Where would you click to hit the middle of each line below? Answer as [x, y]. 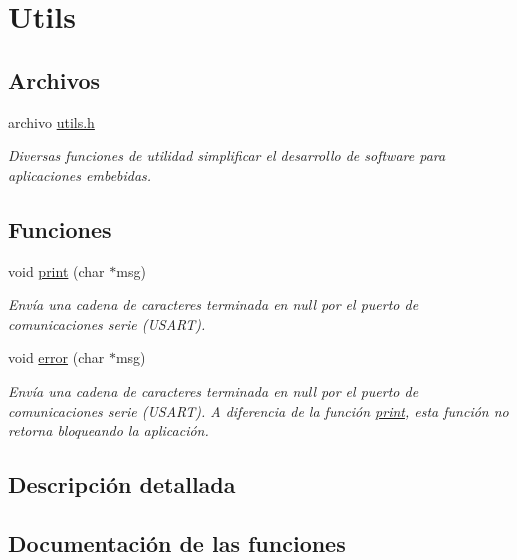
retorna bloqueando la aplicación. [108, 430]
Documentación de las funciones [177, 542]
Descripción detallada [122, 484]
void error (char [56, 357]
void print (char [56, 270]
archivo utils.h [51, 121]
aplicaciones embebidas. [80, 174]
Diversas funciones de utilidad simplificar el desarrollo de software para [227, 155]
